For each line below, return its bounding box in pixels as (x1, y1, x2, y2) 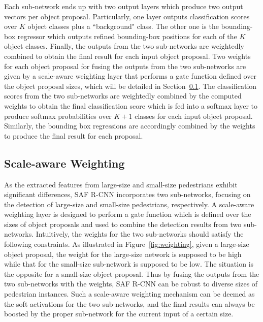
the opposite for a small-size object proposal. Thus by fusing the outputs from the (4, 268, 259, 279)
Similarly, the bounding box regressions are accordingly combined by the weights (4, 120, 255, 131)
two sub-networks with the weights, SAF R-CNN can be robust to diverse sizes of (4, 278, 258, 289)
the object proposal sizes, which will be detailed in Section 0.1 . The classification (4, 80, 257, 91)
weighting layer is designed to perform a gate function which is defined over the (4, 209, 251, 219)
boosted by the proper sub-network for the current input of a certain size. (4, 308, 234, 319)
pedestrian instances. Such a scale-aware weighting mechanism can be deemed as (4, 288, 255, 299)
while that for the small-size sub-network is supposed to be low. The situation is (4, 259, 254, 269)
